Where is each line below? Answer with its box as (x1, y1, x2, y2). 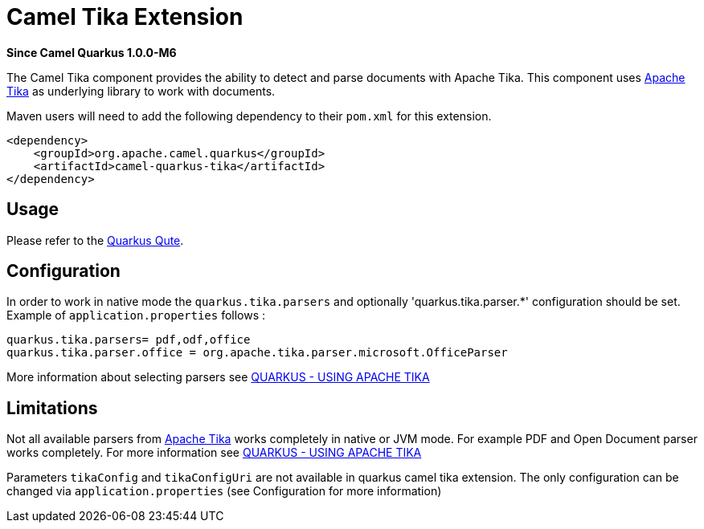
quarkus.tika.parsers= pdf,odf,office (6, 333, 251, 347)
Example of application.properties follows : (6, 308, 266, 323)
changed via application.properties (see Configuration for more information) (6, 484, 442, 498)
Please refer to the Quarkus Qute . (6, 233, 184, 247)
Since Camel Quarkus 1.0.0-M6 (6, 45, 177, 59)
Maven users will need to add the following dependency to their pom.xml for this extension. (6, 108, 492, 123)
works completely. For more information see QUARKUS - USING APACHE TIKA (6, 446, 422, 460)
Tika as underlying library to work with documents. (6, 83, 276, 98)
